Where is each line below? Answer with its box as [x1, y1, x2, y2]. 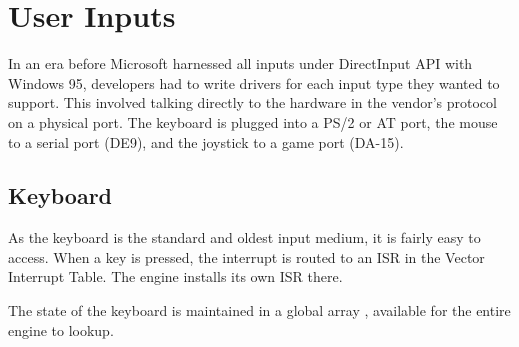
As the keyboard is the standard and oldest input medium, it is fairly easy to [8, 227, 481, 248]
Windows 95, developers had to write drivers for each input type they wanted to [8, 72, 500, 93]
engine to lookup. [8, 319, 114, 340]
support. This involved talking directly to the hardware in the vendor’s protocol [8, 92, 497, 113]
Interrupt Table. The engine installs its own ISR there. [8, 266, 343, 287]
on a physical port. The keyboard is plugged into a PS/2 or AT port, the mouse [8, 111, 498, 132]
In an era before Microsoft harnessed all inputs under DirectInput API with [8, 53, 473, 74]
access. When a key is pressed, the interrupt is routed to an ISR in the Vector [8, 246, 485, 267]
